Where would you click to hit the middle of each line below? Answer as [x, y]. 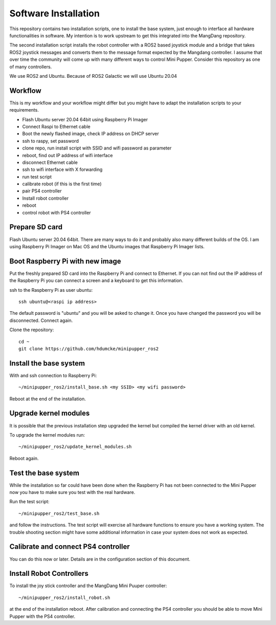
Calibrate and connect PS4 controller [70, 547]
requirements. [24, 110]
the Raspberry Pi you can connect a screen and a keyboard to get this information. [96, 281]
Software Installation [54, 13]
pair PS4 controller [42, 191]
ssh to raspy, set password [51, 141]
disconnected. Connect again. [41, 320]
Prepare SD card [36, 227]
